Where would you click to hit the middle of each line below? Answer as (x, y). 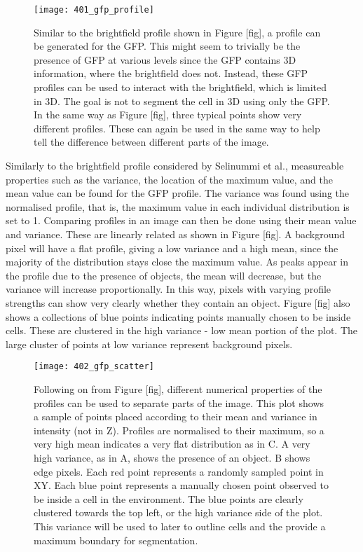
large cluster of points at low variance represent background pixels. (149, 344)
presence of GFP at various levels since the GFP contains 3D (165, 59)
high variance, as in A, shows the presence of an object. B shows (172, 457)
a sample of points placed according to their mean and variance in (176, 416)
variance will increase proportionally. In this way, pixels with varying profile (169, 289)
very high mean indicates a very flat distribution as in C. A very (172, 444)
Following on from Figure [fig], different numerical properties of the (178, 388)
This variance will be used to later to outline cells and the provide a (180, 526)
